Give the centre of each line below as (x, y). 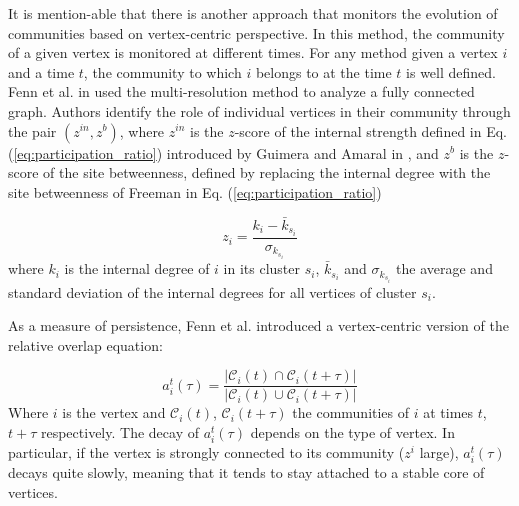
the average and (444, 268)
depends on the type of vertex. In (352, 432)
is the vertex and (114, 412)
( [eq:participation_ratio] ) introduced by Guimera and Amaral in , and (223, 152)
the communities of (351, 412)
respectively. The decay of (119, 432)
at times (448, 412)
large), (439, 452)
